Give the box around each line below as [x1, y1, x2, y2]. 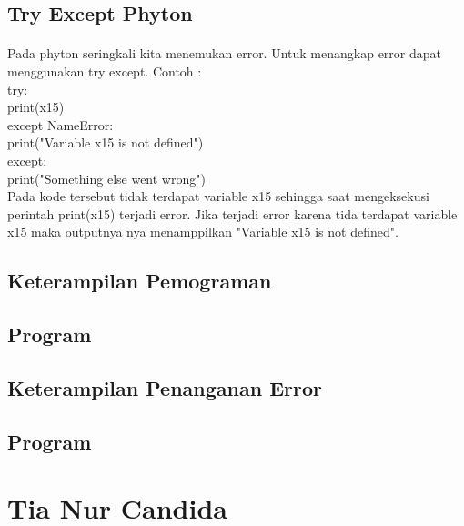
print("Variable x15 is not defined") [7, 133, 204, 152]
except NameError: [7, 115, 114, 134]
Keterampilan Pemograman [7, 267, 272, 295]
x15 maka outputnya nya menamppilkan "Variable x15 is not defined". [7, 222, 398, 241]
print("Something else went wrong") [7, 168, 206, 187]
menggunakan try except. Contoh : [7, 61, 202, 80]
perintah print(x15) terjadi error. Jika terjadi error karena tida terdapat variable [7, 204, 458, 223]
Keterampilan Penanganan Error [7, 373, 322, 401]
